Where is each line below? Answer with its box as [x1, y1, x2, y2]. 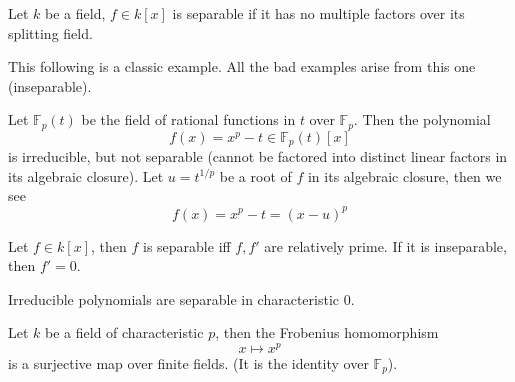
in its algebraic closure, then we [307, 165, 502, 186]
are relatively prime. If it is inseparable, [264, 235, 507, 256]
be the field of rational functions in [81, 109, 296, 130]
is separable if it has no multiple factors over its [172, 3, 465, 23]
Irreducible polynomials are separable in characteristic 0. [8, 288, 355, 309]
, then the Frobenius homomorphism [215, 322, 439, 343]
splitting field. [8, 22, 93, 43]
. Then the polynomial [353, 109, 491, 130]
